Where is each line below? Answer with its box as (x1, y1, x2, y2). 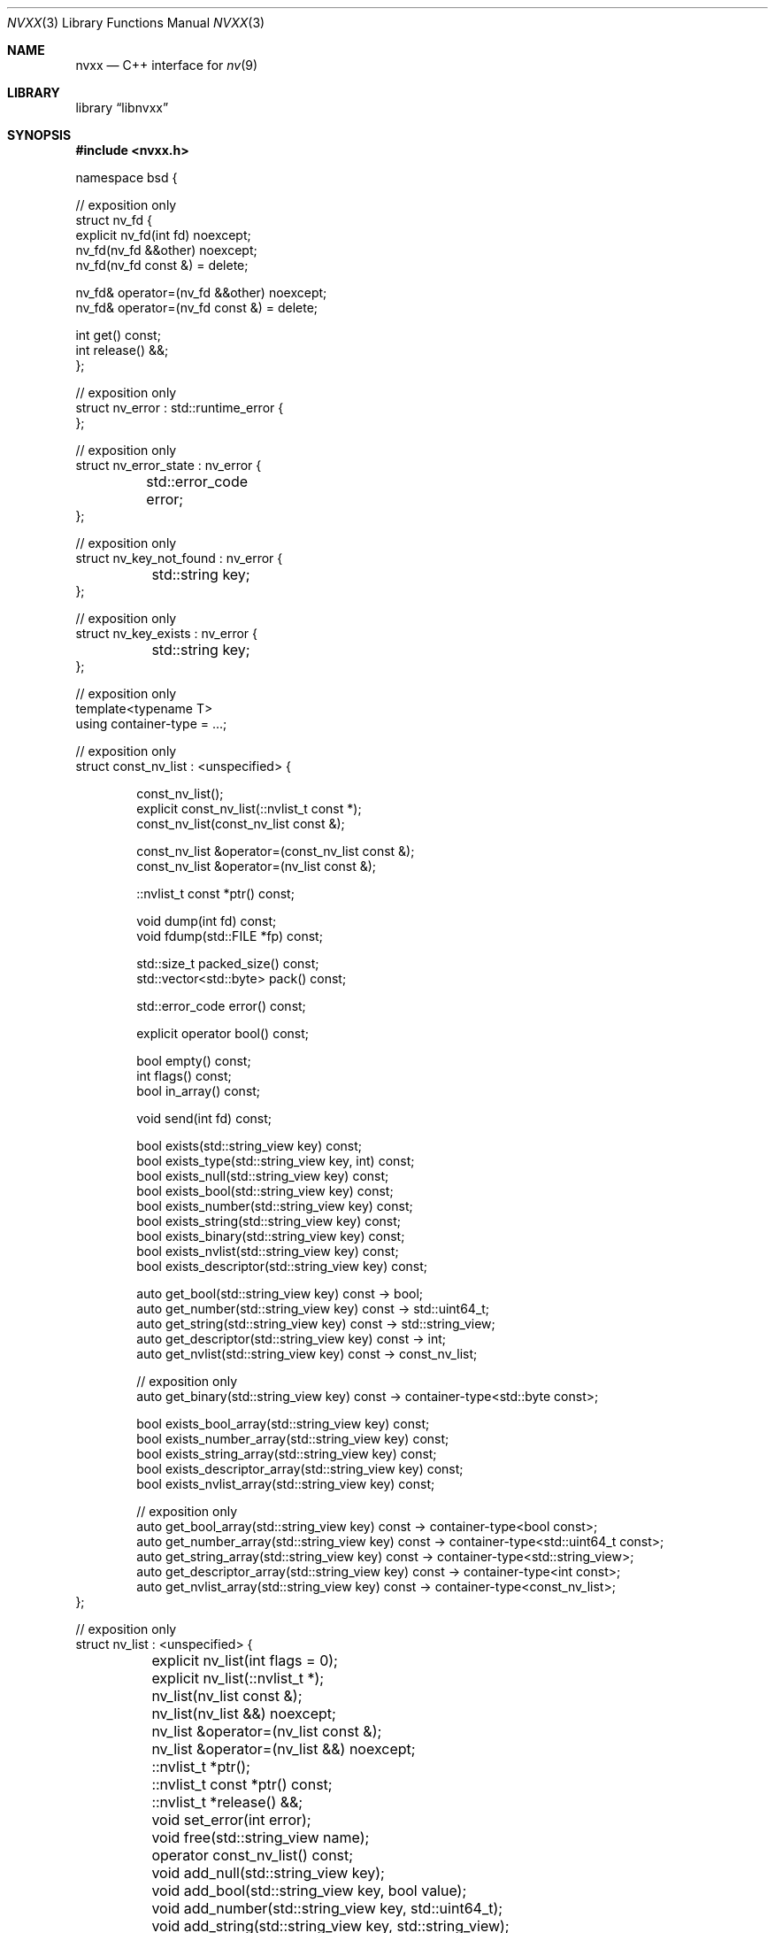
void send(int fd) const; (136, 1111, 272, 1126)
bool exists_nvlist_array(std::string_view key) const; (136, 1476, 435, 1491)
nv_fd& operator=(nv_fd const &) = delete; (75, 300, 318, 315)
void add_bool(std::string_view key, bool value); (151, 1882, 467, 1899)
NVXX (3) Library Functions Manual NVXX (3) (7, 15, 265, 30)
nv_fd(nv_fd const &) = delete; (75, 258, 249, 273)
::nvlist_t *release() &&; (151, 1793, 303, 1811)
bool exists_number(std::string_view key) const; (136, 1198, 413, 1213)
